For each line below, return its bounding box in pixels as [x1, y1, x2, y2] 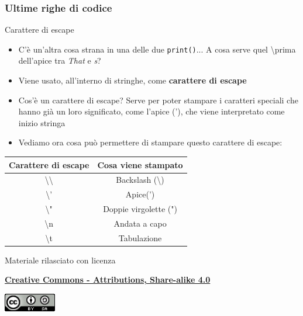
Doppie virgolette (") [103, 203, 177, 215]
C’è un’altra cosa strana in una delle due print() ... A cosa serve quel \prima [18, 43, 296, 55]
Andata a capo [113, 217, 167, 229]
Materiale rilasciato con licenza [5, 254, 116, 266]
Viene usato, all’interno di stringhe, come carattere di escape [18, 74, 247, 86]
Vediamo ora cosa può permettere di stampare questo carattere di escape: [18, 136, 283, 148]
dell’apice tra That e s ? [18, 54, 101, 67]
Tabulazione [118, 231, 162, 244]
